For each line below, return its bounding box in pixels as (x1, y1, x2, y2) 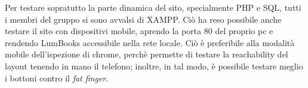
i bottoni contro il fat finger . (5, 71, 109, 84)
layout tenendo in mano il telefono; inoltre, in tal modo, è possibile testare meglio (5, 59, 303, 72)
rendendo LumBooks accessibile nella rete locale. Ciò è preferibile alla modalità (5, 36, 295, 48)
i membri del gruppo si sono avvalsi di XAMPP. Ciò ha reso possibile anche (5, 13, 282, 25)
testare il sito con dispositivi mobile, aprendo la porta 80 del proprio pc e (5, 25, 273, 37)
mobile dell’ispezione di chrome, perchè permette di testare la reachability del (5, 48, 288, 60)
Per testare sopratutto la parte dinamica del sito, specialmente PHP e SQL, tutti (5, 1, 301, 13)
